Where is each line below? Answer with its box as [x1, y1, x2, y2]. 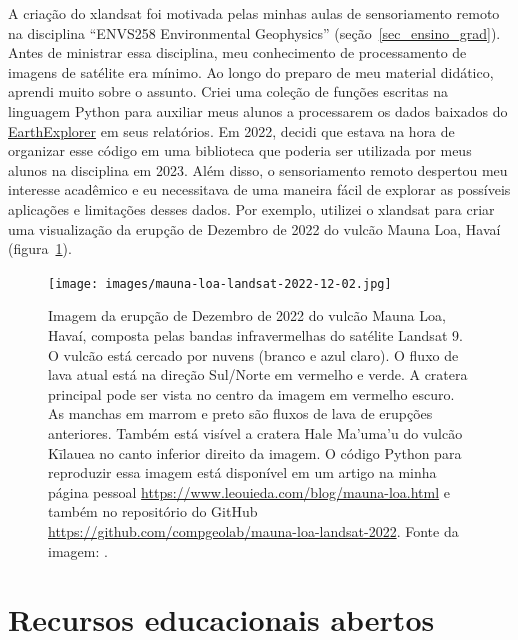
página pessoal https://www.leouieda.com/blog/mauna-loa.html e [48, 481, 450, 502]
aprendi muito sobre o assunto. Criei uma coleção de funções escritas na [8, 81, 449, 102]
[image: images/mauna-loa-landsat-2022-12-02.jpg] [48, 276, 392, 291]
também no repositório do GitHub [48, 501, 258, 522]
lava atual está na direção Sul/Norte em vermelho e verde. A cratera [48, 364, 468, 385]
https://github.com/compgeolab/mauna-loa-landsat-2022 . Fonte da [48, 520, 459, 541]
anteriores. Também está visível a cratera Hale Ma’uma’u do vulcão [48, 422, 463, 443]
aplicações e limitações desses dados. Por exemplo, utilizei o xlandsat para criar [8, 198, 495, 219]
